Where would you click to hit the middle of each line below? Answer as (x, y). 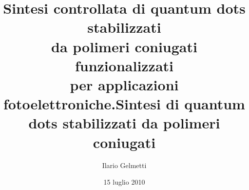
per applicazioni (124, 84)
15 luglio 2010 (124, 182)
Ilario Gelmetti (124, 165)
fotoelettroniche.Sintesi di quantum (124, 104)
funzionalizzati (124, 65)
